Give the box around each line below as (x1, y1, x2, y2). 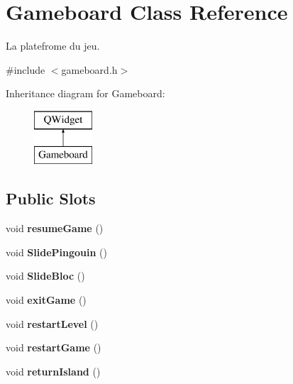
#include (6, 62, 45, 77)
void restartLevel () (6, 316, 99, 331)
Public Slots (6, 187, 96, 209)
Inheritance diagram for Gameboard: (6, 86, 165, 101)
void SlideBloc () (6, 268, 85, 283)
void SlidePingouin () (6, 244, 107, 259)
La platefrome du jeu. (6, 38, 100, 53)
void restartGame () (6, 340, 101, 355)
